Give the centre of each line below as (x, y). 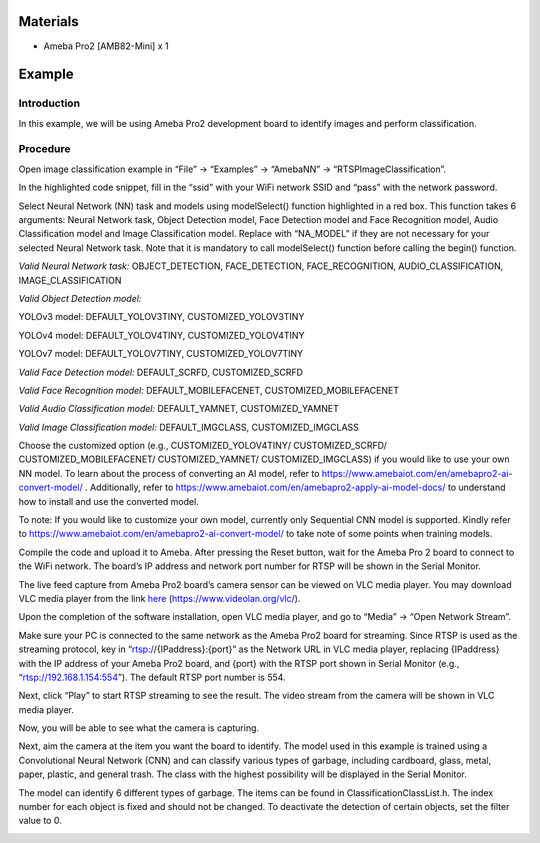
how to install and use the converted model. (108, 501)
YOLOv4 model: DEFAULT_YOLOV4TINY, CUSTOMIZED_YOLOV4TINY (161, 335)
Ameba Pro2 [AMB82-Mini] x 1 (106, 46)
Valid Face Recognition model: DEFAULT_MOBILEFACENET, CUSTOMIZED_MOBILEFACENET (209, 390)
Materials (48, 21)
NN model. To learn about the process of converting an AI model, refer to (169, 473)
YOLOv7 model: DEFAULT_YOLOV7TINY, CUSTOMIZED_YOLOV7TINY (161, 354)
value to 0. (40, 821)
